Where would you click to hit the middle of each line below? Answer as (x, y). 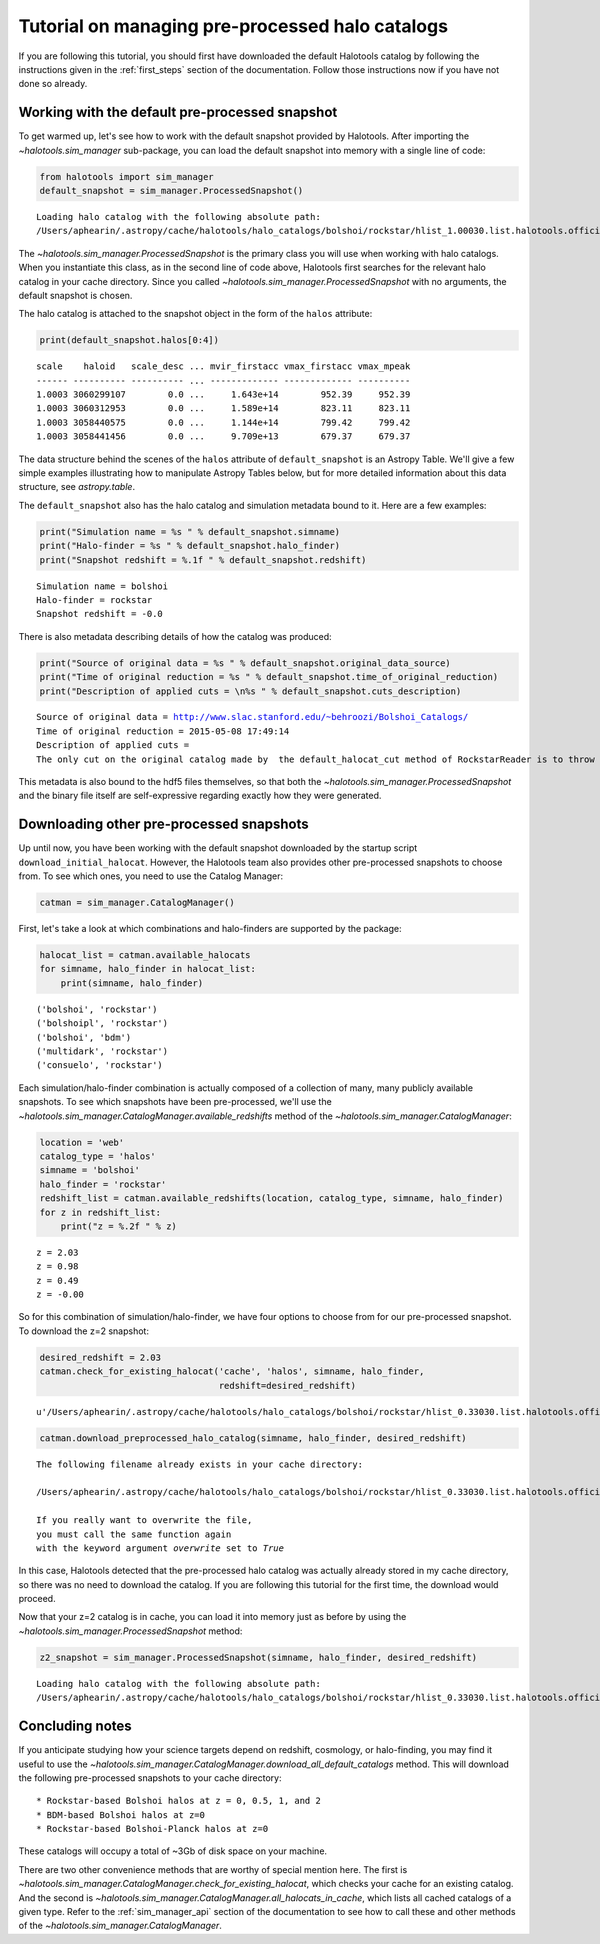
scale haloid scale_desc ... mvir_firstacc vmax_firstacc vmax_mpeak (223, 366)
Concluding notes (75, 1726)
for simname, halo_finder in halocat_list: (148, 969)
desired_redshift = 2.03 (100, 1357)
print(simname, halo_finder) (132, 983)
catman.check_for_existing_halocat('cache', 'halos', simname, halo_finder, (232, 1371)
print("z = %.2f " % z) (118, 1226)
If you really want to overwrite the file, (144, 1520)
